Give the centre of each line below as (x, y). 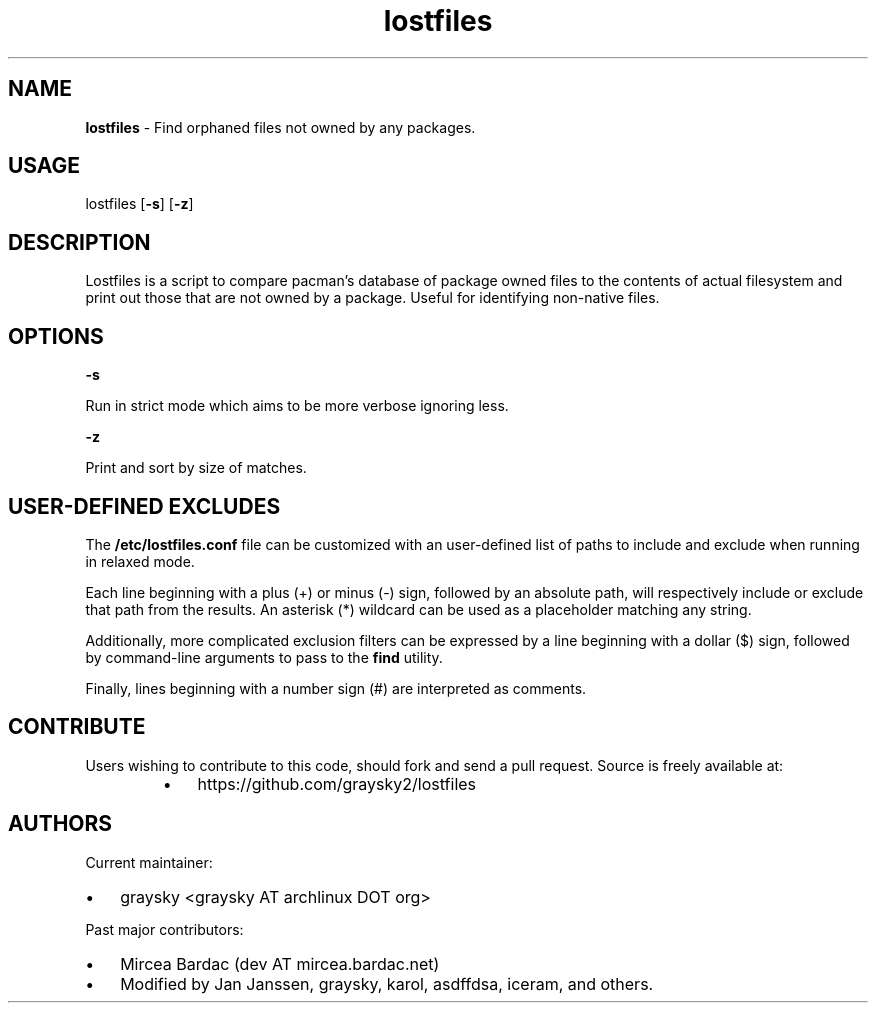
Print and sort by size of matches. (196, 468)
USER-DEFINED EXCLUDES (144, 506)
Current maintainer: (149, 862)
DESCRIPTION (79, 242)
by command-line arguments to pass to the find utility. (264, 657)
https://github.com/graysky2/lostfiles (337, 783)
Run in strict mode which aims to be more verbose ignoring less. (297, 406)
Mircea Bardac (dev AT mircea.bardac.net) (280, 963)
